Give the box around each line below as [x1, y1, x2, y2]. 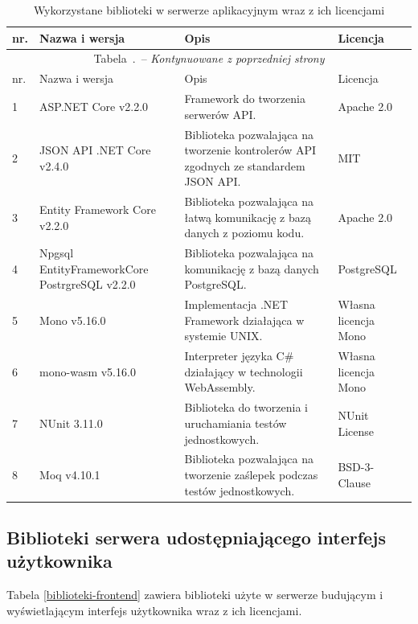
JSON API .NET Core [39, 142, 151, 158]
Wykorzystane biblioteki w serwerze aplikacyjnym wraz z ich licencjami [33, 2, 385, 18]
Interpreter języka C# [184, 347, 294, 364]
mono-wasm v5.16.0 [39, 363, 136, 380]
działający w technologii [184, 363, 303, 380]
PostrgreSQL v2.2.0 [39, 276, 136, 293]
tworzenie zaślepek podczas [184, 466, 318, 482]
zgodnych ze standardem [184, 157, 305, 174]
